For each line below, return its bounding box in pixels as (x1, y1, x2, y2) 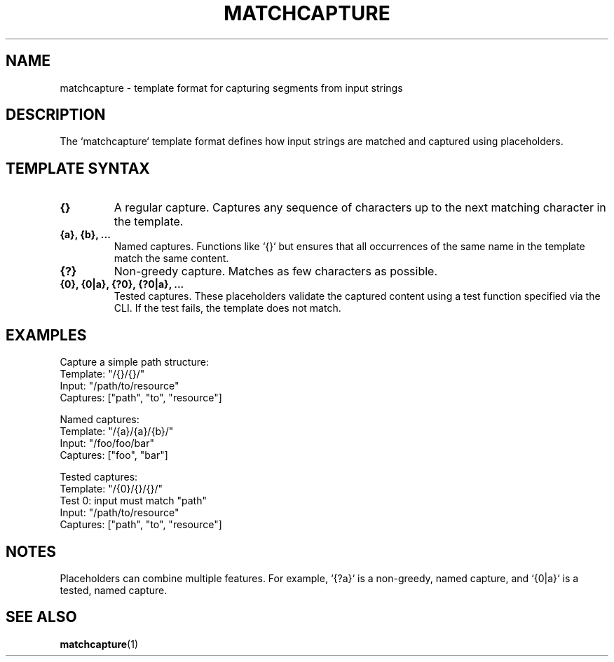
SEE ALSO (6, 608, 77, 626)
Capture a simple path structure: (60, 356, 209, 368)
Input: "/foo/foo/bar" (60, 437, 154, 450)
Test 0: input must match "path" (60, 495, 207, 507)
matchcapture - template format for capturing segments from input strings (60, 81, 403, 94)
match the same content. (114, 252, 229, 265)
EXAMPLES (6, 326, 87, 344)
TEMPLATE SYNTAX (6, 159, 150, 177)
